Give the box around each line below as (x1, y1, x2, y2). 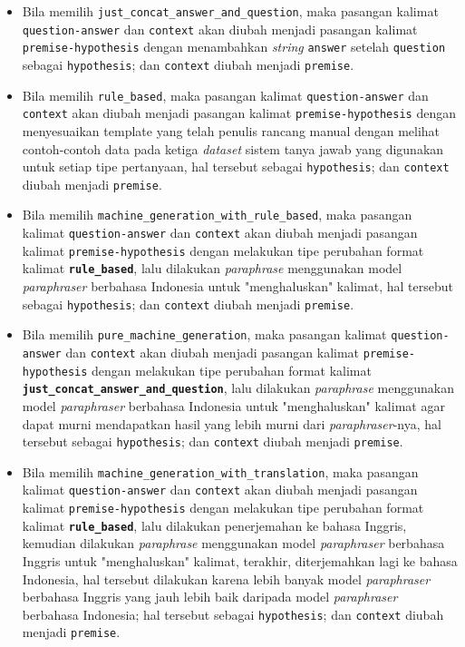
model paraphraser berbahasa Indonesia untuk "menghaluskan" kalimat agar (22, 396, 445, 415)
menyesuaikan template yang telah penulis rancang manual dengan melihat (22, 121, 441, 140)
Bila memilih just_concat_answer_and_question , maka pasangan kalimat (22, 2, 439, 20)
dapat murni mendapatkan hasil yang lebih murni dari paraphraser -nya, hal (22, 414, 441, 433)
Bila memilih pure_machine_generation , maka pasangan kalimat (22, 325, 387, 344)
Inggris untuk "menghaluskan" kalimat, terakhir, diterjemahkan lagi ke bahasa (22, 552, 458, 570)
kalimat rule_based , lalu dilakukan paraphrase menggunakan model (22, 259, 402, 278)
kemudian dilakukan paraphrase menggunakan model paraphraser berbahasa (22, 534, 445, 553)
